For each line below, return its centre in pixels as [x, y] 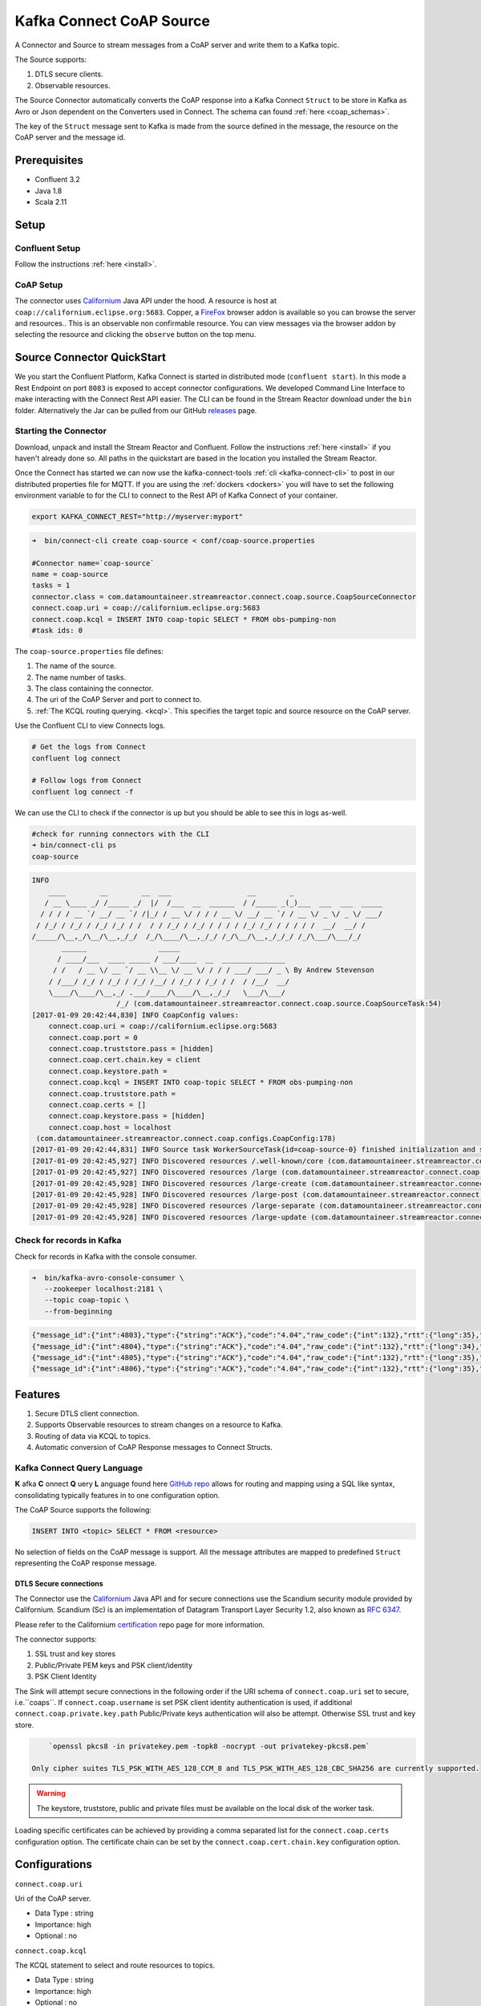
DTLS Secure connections [59, 1584]
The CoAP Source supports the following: [83, 1510]
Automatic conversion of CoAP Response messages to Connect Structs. [154, 1448]
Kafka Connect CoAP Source [112, 21]
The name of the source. [75, 666]
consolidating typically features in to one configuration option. [117, 1495]
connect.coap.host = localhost [110, 1127]
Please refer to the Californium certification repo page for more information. [140, 1624]
